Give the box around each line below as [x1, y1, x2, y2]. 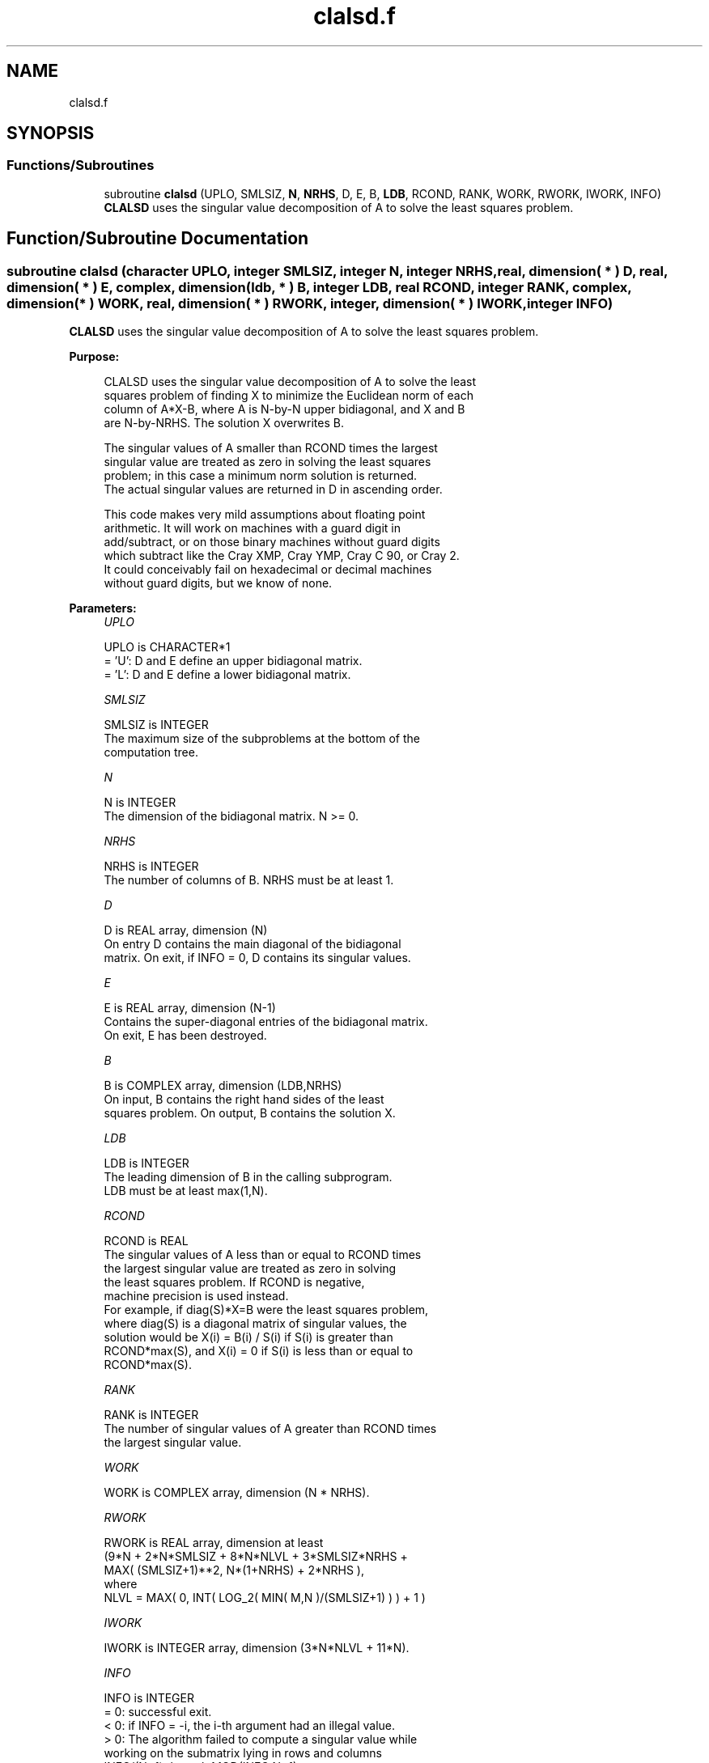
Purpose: [69, 350, 120, 364]
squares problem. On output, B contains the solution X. [104, 1106, 396, 1121]
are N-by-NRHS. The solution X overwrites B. [104, 416, 344, 430]
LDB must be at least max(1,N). [104, 1184, 268, 1198]
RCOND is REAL [104, 1234, 189, 1248]
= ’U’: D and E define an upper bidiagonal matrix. [104, 654, 363, 668]
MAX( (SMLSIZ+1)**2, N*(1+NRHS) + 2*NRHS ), [104, 1563, 364, 1578]
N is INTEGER [104, 795, 176, 810]
